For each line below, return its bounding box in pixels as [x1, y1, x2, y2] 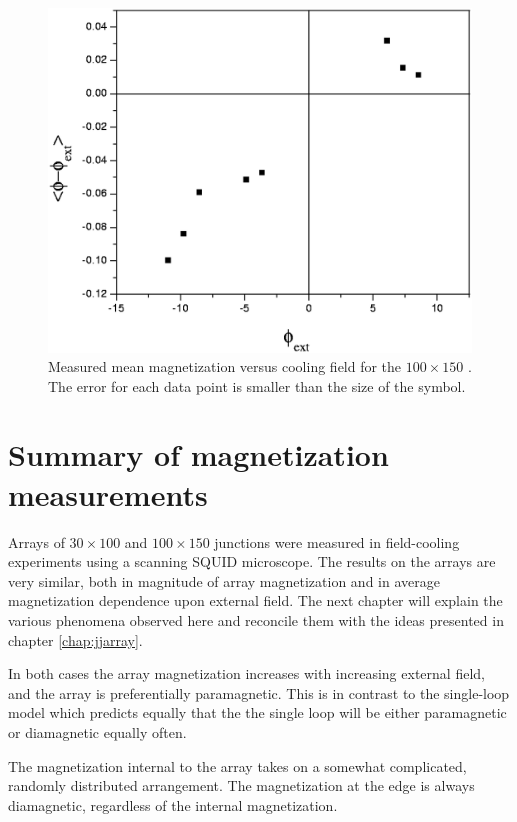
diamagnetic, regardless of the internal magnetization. [8, 794, 338, 815]
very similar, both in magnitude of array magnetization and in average [8, 570, 440, 591]
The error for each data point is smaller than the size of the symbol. [48, 375, 466, 396]
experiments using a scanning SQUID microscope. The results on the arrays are [8, 551, 496, 572]
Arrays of [8, 531, 65, 552]
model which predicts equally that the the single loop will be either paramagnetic [8, 702, 507, 723]
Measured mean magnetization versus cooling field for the [48, 356, 402, 377]
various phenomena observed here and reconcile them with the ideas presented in [8, 609, 504, 630]
